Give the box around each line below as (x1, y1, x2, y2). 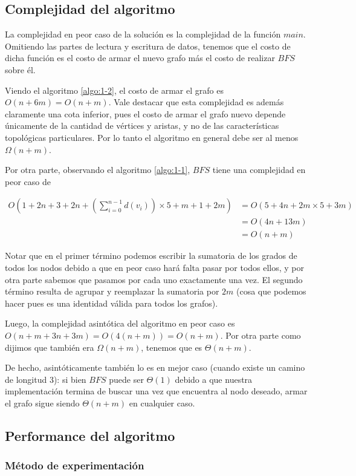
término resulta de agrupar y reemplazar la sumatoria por (5, 285, 219, 298)
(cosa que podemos (236, 285, 306, 298)
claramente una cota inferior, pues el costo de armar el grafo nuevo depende (5, 107, 286, 120)
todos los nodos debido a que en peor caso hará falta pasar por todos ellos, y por (5, 261, 305, 274)
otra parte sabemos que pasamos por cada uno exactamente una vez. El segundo (5, 273, 303, 285)
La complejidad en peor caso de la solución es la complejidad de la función (5, 28, 281, 41)
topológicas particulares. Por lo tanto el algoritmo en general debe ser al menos (5, 131, 299, 143)
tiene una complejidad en (212, 163, 306, 176)
